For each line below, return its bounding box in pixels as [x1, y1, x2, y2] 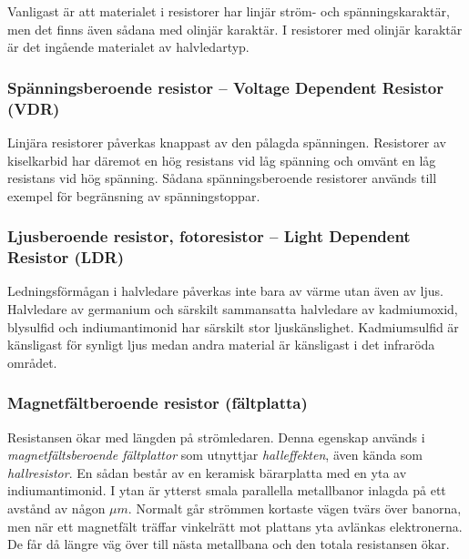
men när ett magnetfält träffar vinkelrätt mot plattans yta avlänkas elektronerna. [7, 516, 463, 535]
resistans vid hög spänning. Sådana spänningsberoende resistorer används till [7, 168, 437, 188]
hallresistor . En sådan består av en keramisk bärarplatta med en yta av [7, 462, 407, 482]
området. [7, 352, 57, 371]
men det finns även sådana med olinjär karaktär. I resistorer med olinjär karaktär [7, 19, 463, 38]
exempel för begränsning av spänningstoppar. [7, 186, 260, 205]
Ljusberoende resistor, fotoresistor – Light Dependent [7, 225, 411, 248]
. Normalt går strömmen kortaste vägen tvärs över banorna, [127, 499, 462, 517]
